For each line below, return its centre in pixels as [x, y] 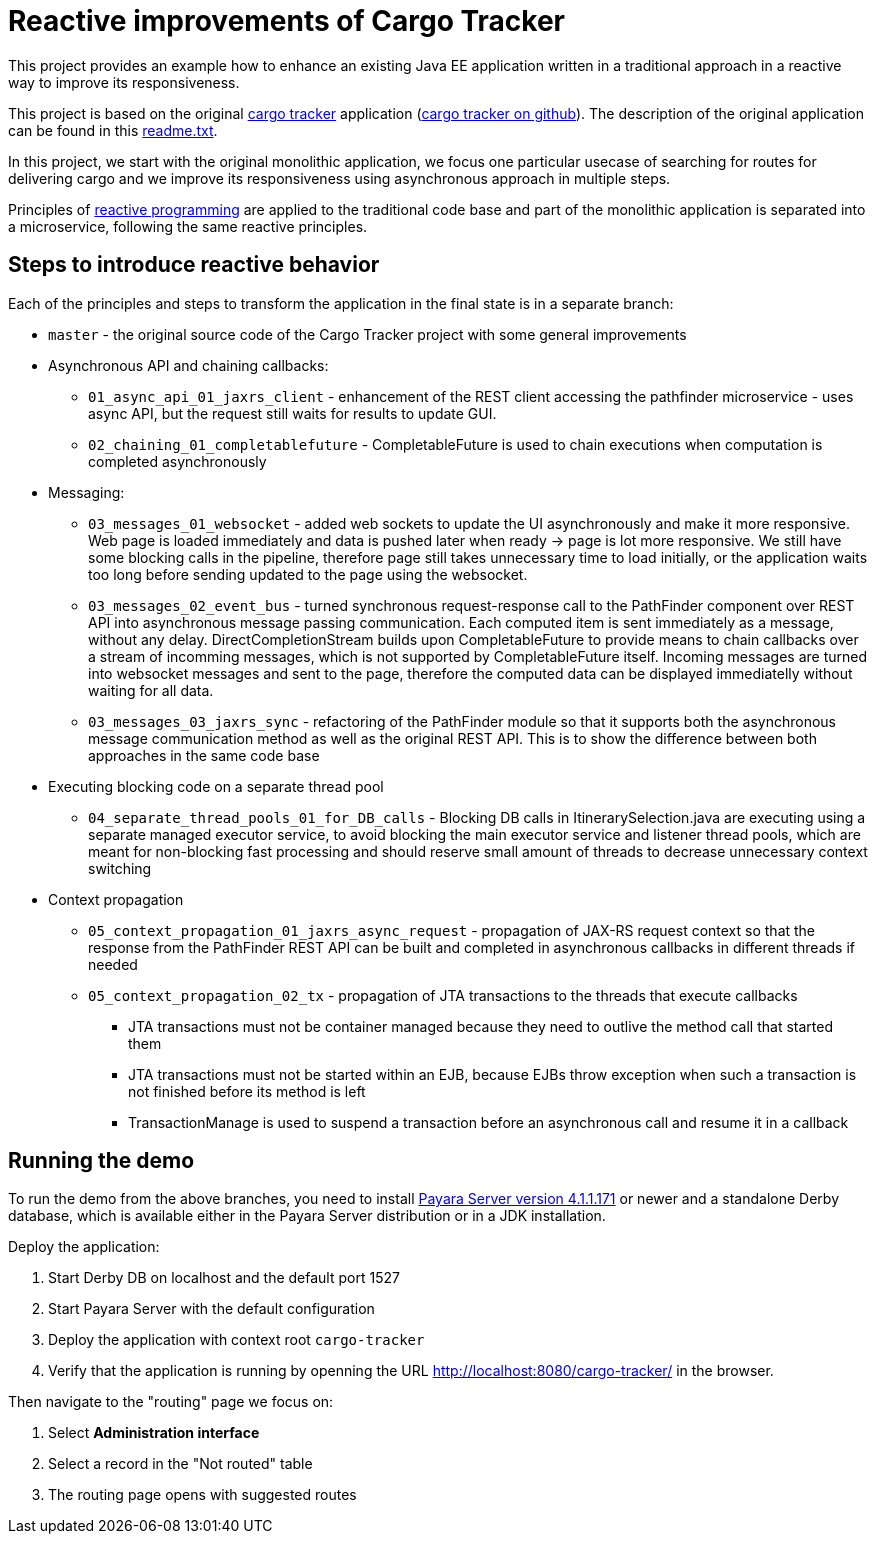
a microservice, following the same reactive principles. [188, 226]
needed [113, 964]
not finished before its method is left [247, 1091]
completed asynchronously [177, 461]
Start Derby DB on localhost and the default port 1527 [224, 1278]
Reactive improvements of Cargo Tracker [287, 21]
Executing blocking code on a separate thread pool [216, 786]
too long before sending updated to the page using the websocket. [308, 574]
